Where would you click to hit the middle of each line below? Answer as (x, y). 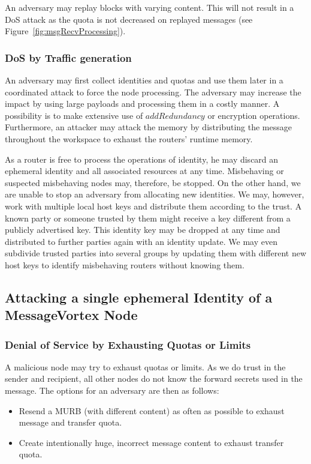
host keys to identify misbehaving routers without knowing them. (125, 264)
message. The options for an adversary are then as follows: (112, 390)
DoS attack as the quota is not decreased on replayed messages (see (129, 19)
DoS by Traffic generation (68, 57)
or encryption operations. (254, 115)
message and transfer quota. (70, 422)
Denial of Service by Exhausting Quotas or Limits (128, 344)
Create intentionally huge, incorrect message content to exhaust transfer (151, 442)
